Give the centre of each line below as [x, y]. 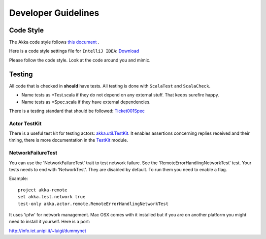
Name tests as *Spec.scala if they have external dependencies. [86, 102]
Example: [18, 179]
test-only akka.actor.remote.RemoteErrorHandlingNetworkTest [93, 204]
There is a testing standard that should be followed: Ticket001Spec [77, 111]
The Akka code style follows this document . [54, 42]
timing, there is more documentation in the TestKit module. [68, 140]
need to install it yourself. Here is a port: [50, 222]
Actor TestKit [25, 123]
